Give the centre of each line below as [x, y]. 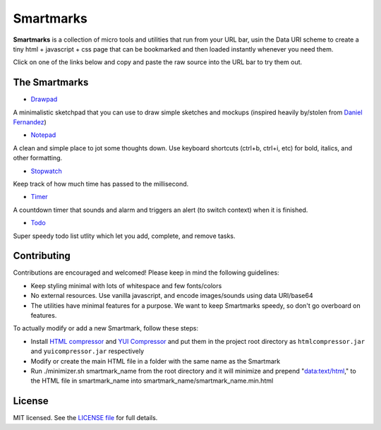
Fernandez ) [30, 122]
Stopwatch [47, 171]
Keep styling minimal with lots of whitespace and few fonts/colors [126, 285]
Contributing [42, 256]
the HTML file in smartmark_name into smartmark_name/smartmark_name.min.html [152, 381]
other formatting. [38, 158]
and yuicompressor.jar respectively [87, 351]
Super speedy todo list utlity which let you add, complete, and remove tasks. [124, 236]
